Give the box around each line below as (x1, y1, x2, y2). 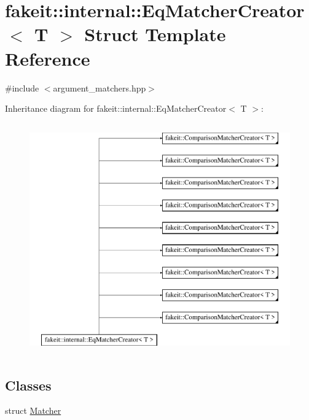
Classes (5, 375, 52, 394)
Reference (5, 45, 90, 71)
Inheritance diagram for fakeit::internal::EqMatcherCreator (5, 102, 227, 115)
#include (5, 81, 39, 94)
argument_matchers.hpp (53, 81, 146, 94)
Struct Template (84, 21, 226, 47)
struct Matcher (5, 404, 61, 417)
